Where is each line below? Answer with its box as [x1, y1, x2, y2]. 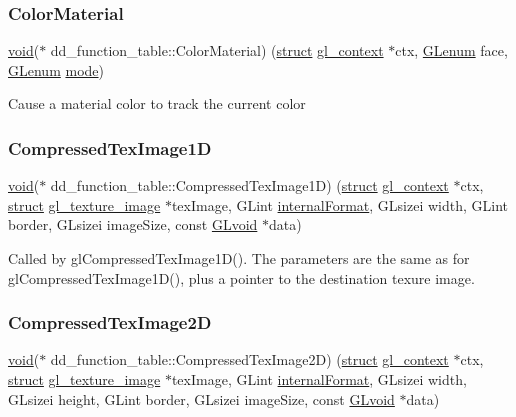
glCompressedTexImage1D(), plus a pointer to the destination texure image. [8, 267, 475, 288]
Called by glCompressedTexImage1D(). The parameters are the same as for [8, 248, 470, 268]
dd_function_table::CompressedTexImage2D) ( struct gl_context [50, 349, 449, 370]
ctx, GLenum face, [395, 40, 508, 61]
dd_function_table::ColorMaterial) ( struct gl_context [50, 40, 384, 61]
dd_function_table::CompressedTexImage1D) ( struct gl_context [50, 175, 449, 196]
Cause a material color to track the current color [8, 93, 306, 114]
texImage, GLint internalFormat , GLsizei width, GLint [171, 194, 508, 215]
